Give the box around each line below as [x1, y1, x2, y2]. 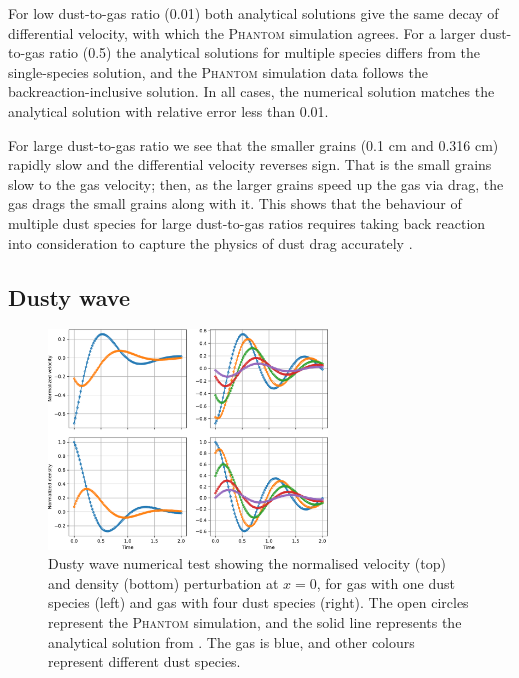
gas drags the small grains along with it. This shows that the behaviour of [8, 193, 462, 214]
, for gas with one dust [316, 572, 456, 593]
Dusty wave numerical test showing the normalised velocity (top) [48, 553, 446, 574]
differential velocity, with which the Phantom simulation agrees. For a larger [8, 22, 476, 43]
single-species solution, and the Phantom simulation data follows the [8, 61, 428, 82]
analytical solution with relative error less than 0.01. [8, 100, 329, 121]
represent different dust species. [48, 651, 241, 672]
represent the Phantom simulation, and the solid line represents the [48, 611, 462, 632]
